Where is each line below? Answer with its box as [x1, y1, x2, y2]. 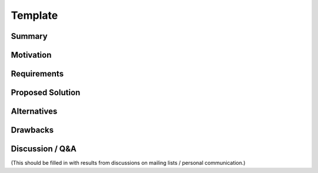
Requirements [11, 69, 64, 79]
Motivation [11, 50, 52, 60]
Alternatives [11, 107, 58, 117]
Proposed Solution [11, 88, 81, 98]
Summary [11, 31, 48, 41]
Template [11, 9, 58, 22]
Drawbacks [11, 125, 54, 135]
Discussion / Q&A [11, 144, 77, 154]
